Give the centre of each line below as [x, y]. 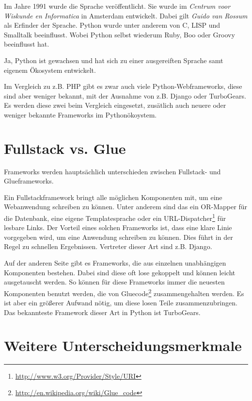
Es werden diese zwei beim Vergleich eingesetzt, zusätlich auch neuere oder [115, 105]
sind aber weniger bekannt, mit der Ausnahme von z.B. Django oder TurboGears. [125, 95]
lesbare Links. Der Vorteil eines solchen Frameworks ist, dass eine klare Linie [118, 227]
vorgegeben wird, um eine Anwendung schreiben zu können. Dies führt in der [118, 237]
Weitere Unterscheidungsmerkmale [123, 345]
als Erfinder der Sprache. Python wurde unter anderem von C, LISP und [112, 25]
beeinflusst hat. [27, 44]
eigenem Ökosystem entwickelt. [50, 70]
